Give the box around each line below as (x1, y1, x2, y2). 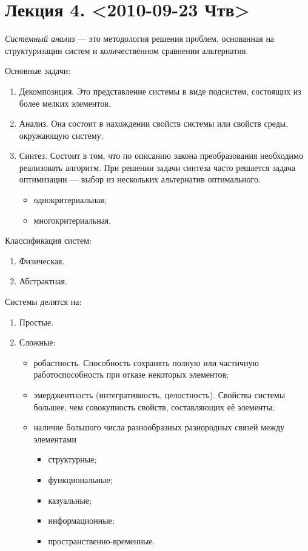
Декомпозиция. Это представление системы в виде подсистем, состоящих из (19, 84, 301, 97)
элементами (33, 432, 76, 445)
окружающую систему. (19, 129, 104, 141)
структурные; (48, 453, 97, 466)
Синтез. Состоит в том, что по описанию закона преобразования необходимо (19, 149, 303, 162)
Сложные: (19, 336, 56, 349)
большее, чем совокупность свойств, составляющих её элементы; (33, 400, 275, 413)
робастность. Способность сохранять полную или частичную (33, 356, 259, 369)
